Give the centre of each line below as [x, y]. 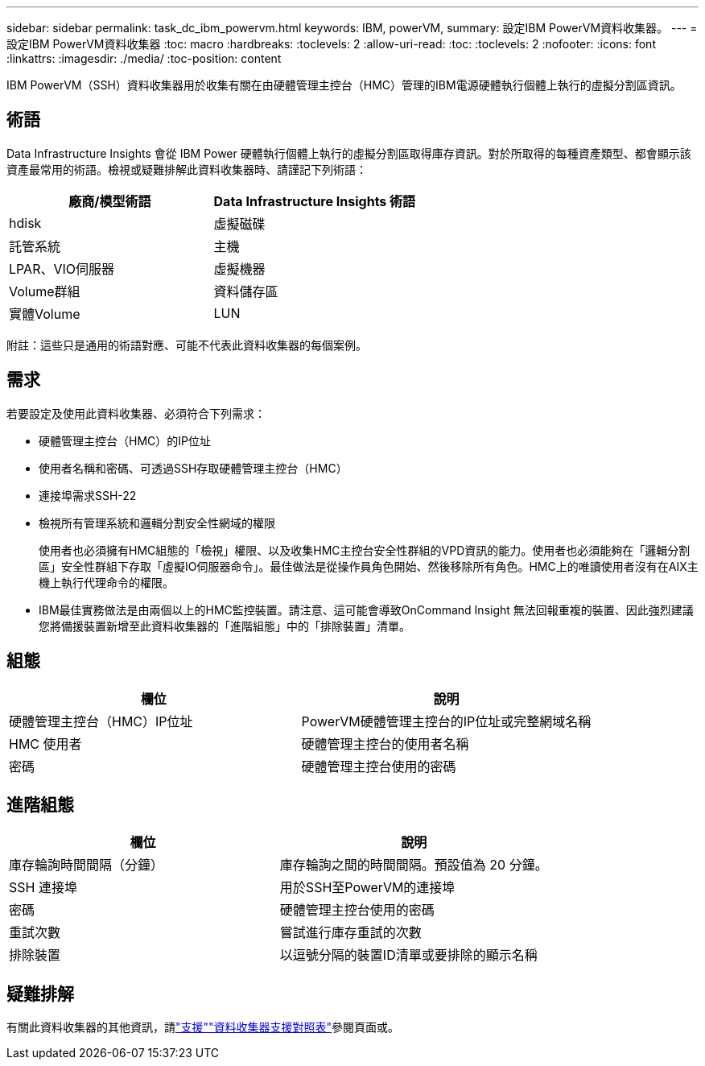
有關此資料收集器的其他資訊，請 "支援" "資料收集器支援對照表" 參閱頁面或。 [203, 1027]
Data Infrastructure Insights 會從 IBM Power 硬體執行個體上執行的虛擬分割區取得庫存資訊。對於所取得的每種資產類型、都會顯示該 [349, 153]
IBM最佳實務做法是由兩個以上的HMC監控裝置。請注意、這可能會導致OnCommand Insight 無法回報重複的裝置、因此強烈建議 [366, 609]
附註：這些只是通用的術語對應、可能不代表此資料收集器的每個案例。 [187, 345]
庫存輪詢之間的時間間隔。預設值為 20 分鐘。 [414, 865]
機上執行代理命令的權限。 [106, 582]
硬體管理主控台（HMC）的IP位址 [125, 440]
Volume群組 [45, 291]
